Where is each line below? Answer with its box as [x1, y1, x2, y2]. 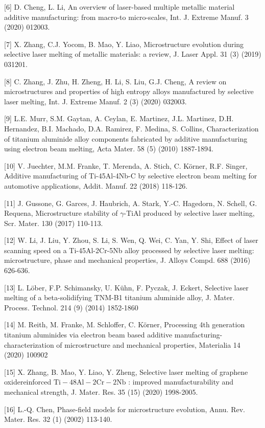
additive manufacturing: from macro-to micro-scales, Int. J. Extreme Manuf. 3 [4, 11, 249, 22]
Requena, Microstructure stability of [4, 208, 118, 218]
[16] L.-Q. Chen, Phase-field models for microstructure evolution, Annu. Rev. [4, 403, 245, 414]
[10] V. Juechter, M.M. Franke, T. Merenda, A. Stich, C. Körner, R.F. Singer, [4, 160, 248, 171]
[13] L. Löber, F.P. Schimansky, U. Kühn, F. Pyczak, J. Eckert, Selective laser [4, 282, 249, 292]
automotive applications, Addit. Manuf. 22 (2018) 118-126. [4, 180, 188, 191]
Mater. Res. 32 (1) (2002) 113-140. [4, 414, 112, 424]
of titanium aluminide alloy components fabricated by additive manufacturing [4, 133, 248, 144]
